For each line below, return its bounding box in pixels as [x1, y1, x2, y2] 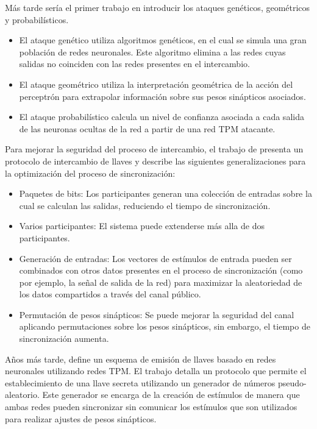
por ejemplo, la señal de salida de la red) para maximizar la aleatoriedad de [19, 275, 302, 288]
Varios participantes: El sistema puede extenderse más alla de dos [19, 219, 265, 232]
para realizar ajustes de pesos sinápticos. [5, 412, 157, 425]
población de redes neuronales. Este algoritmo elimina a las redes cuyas [19, 45, 286, 58]
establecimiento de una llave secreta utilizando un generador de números [5, 376, 276, 389]
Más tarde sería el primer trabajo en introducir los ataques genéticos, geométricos [5, 1, 310, 13]
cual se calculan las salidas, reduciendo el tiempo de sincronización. [19, 199, 271, 211]
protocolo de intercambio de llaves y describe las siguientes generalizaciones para [5, 154, 306, 167]
